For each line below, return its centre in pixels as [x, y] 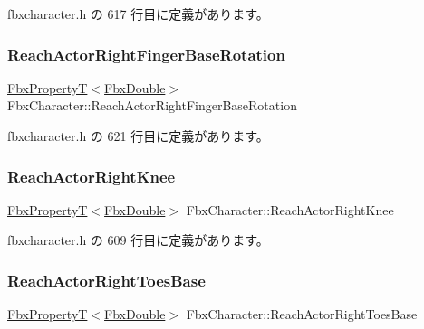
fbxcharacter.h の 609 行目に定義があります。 [138, 240]
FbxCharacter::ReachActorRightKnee [290, 209]
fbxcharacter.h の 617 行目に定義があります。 [138, 14]
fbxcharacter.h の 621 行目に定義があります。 [138, 136]
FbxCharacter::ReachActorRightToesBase [302, 314]
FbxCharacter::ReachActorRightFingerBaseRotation [152, 105]
